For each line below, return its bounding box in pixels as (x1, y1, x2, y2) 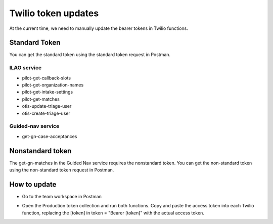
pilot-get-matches (22, 96, 60, 102)
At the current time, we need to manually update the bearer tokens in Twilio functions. (9, 25, 188, 31)
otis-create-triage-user (22, 110, 70, 116)
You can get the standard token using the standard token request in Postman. (9, 52, 171, 58)
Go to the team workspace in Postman (22, 193, 102, 199)
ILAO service (9, 64, 42, 71)
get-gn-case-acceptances (22, 133, 77, 139)
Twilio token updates (9, 8, 99, 19)
